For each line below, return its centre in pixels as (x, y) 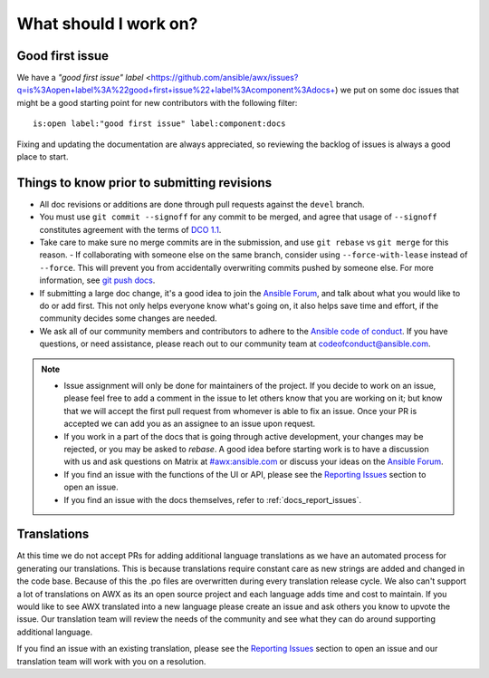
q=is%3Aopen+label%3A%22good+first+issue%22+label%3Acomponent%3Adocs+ (176, 90)
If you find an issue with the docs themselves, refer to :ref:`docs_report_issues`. (213, 499)
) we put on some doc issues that (397, 90)
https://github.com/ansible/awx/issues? (225, 78)
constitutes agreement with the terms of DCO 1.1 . (130, 229)
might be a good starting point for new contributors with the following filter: (157, 102)
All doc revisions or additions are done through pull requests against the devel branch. (202, 204)
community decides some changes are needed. (128, 318)
